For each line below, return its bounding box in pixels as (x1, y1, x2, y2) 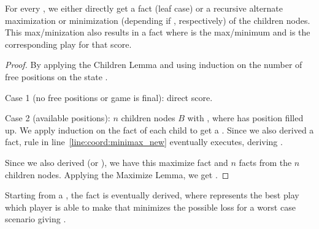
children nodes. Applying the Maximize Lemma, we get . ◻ (5, 168, 229, 181)
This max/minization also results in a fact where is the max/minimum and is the (5, 26, 310, 39)
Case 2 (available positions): (5, 111, 110, 124)
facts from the (239, 156, 292, 168)
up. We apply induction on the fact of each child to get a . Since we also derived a (5, 123, 314, 136)
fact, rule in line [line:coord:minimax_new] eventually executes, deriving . (5, 135, 283, 148)
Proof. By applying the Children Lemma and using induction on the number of (5, 58, 302, 71)
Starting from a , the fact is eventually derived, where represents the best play (5, 189, 299, 201)
